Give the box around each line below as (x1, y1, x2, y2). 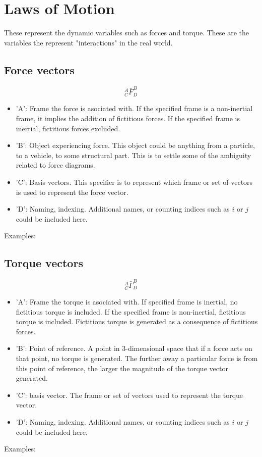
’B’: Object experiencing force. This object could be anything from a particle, (16, 140, 255, 150)
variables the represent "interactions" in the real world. (4, 37, 173, 47)
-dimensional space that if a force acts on (125, 343, 252, 353)
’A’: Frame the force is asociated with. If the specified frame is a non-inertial (16, 103, 253, 114)
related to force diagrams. (16, 160, 95, 170)
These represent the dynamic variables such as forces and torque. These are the (4, 27, 249, 38)
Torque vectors (4, 255, 83, 271)
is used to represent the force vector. (16, 186, 128, 197)
